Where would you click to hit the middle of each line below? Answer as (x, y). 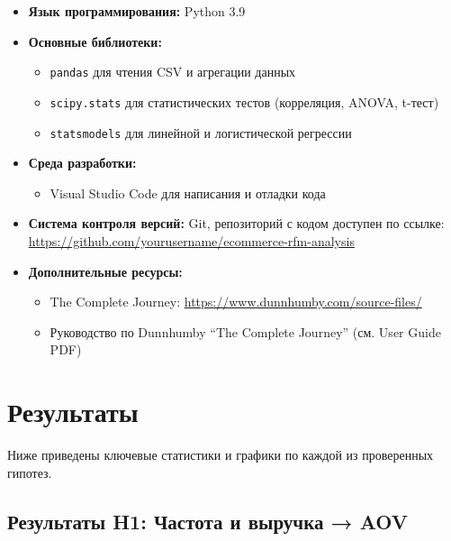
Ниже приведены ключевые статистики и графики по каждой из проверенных (221, 455)
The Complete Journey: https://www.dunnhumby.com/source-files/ (236, 302)
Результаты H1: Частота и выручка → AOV (207, 521)
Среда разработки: (82, 163)
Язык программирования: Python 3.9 (137, 11)
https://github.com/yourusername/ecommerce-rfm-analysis (191, 240)
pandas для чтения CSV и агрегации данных (173, 72)
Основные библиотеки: (95, 41)
